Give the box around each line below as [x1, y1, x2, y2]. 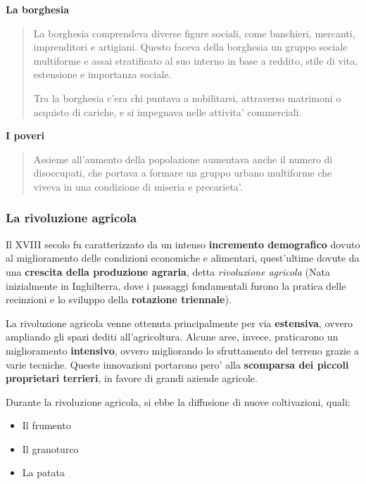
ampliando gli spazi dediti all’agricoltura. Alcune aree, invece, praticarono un [6, 329, 339, 344]
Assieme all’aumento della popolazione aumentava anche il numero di [33, 151, 333, 166]
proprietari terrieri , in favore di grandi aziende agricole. [6, 371, 258, 386]
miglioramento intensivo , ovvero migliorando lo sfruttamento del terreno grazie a [6, 343, 359, 357]
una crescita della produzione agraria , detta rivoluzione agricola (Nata [6, 264, 330, 279]
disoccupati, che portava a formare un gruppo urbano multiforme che [33, 165, 332, 180]
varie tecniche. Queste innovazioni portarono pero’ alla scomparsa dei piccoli [6, 357, 349, 371]
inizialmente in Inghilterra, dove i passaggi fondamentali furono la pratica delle [6, 278, 346, 293]
